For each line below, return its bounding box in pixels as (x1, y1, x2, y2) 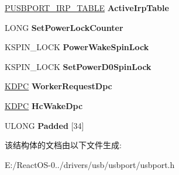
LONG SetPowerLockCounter (5, 21, 123, 33)
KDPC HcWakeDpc (5, 99, 83, 111)
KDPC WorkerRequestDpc (5, 80, 112, 92)
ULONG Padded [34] (5, 119, 84, 131)
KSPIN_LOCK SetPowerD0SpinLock (5, 60, 152, 72)
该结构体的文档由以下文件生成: (5, 139, 122, 151)
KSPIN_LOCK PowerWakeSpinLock (5, 41, 149, 53)
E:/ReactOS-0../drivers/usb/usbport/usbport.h (5, 158, 175, 170)
